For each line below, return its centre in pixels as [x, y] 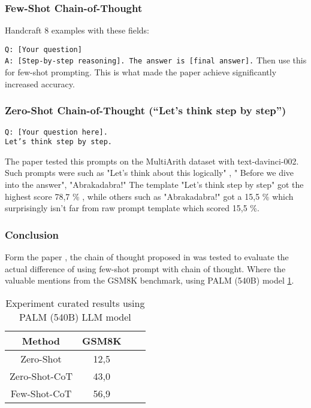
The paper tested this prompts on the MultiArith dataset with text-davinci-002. [152, 161]
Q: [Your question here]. [56, 132]
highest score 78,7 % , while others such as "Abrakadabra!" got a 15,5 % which [149, 196]
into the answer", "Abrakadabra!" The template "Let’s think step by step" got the [154, 185]
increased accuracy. [40, 83]
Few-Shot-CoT [41, 393]
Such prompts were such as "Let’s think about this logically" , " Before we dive [150, 173]
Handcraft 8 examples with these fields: [77, 30]
